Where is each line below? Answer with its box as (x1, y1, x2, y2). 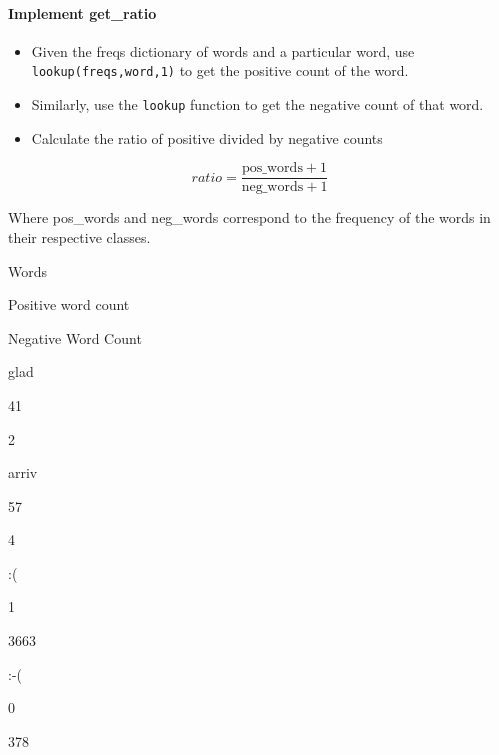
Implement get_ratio (8, 2, 157, 23)
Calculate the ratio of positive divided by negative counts (31, 127, 383, 148)
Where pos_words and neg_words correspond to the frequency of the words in (8, 207, 491, 228)
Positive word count (8, 294, 130, 315)
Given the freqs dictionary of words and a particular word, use (31, 40, 415, 61)
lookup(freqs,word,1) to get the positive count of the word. (31, 60, 409, 81)
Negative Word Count (8, 327, 142, 348)
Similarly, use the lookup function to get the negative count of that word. (31, 94, 484, 115)
